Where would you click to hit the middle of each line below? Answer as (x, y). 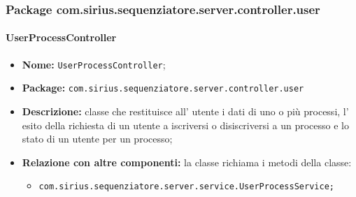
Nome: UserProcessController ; (94, 64)
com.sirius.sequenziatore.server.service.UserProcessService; (186, 187)
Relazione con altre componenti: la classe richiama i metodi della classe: (187, 162)
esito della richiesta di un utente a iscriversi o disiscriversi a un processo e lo (185, 125)
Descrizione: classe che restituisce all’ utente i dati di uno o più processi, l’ (185, 111)
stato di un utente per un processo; (97, 139)
